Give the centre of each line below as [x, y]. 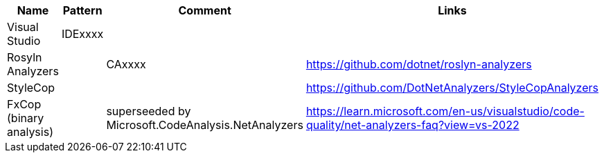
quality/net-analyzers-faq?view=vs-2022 [412, 125]
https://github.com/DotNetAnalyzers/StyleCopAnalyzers [452, 88]
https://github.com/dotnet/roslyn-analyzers [419, 64]
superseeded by [149, 111]
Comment [205, 10]
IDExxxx [82, 34]
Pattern [82, 10]
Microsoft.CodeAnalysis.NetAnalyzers [205, 125]
